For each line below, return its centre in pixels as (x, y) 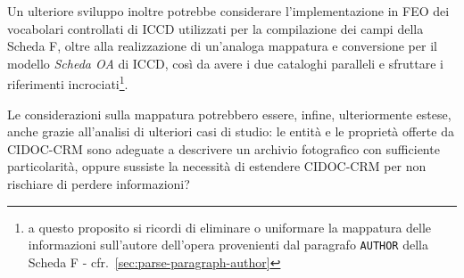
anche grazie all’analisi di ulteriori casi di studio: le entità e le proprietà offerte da (231, 131)
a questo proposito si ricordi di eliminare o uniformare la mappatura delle (230, 227)
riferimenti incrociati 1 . (68, 83)
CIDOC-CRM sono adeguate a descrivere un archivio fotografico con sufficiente (224, 148)
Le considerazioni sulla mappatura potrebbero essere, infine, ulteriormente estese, (229, 114)
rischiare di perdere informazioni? (99, 184)
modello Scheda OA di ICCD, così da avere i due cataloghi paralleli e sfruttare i (225, 63)
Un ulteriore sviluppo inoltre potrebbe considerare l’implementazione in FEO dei (228, 11)
